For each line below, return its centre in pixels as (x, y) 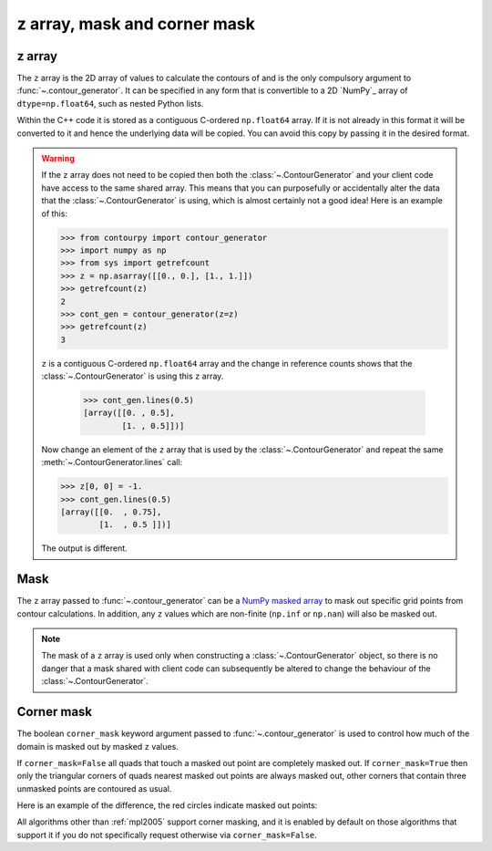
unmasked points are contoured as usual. (94, 788)
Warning (58, 159)
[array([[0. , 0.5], (129, 413)
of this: (55, 213)
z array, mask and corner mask (136, 24)
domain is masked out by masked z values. (98, 746)
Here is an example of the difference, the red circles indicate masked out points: (167, 805)
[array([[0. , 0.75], (111, 512)
